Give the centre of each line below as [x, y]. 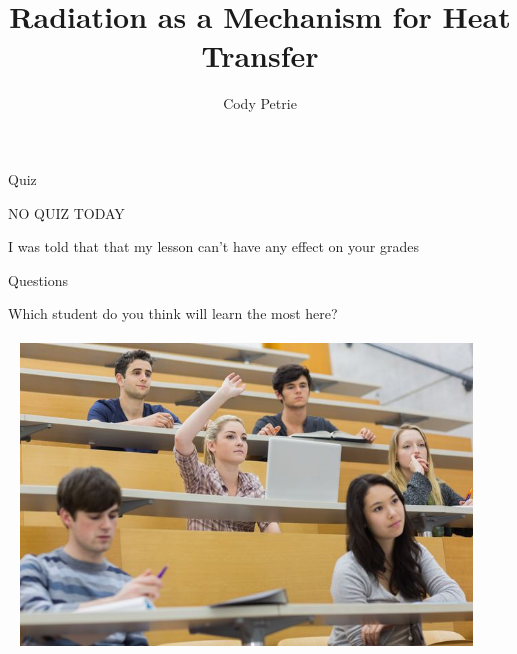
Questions [38, 279]
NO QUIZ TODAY [66, 212]
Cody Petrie [260, 103]
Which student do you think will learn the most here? [173, 313]
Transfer [260, 55]
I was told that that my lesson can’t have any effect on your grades [213, 246]
